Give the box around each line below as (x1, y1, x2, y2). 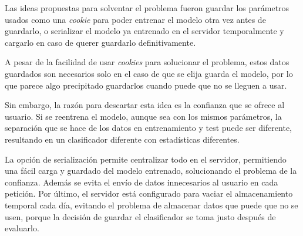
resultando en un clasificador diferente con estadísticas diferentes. (5, 133, 240, 145)
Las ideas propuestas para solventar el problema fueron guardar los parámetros (5, 2, 289, 14)
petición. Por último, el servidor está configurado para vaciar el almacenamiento (5, 187, 293, 200)
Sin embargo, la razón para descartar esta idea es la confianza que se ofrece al (5, 99, 285, 111)
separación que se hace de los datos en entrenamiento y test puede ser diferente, (5, 122, 292, 134)
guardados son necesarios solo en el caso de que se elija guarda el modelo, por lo (5, 67, 293, 79)
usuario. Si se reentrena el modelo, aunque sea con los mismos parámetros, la (5, 110, 282, 122)
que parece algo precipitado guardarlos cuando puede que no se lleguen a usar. (5, 79, 287, 91)
